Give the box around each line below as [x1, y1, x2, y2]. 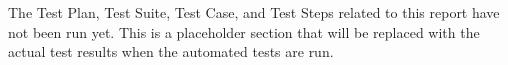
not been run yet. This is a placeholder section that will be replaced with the [8, 21, 480, 42]
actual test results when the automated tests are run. [8, 41, 334, 62]
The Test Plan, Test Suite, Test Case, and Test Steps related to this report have [8, 2, 500, 22]
